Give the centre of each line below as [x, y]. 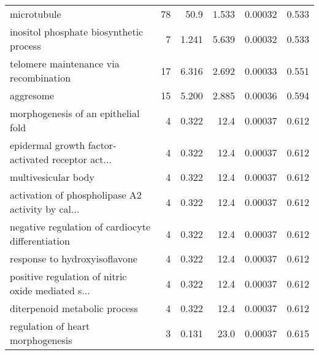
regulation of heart [50, 326]
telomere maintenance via [65, 63]
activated [29, 159]
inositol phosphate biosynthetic [77, 32]
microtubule [36, 14]
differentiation [40, 241]
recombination [40, 78]
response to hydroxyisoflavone [74, 258]
